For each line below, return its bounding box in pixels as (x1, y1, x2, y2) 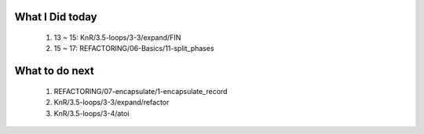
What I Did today (14, 10, 97, 24)
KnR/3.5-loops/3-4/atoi (53, 108, 130, 118)
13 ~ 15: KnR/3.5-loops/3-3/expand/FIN (53, 33, 181, 42)
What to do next (14, 64, 94, 78)
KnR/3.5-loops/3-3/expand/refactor (53, 98, 170, 107)
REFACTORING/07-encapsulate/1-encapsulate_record (53, 86, 228, 96)
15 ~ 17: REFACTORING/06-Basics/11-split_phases (53, 44, 215, 53)
